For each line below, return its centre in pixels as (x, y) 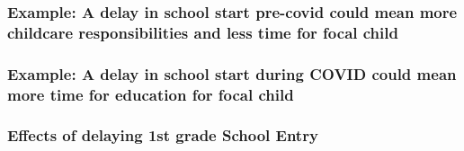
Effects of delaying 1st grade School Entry (163, 135)
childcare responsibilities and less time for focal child (203, 32)
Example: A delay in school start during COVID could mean (232, 73)
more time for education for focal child (151, 94)
